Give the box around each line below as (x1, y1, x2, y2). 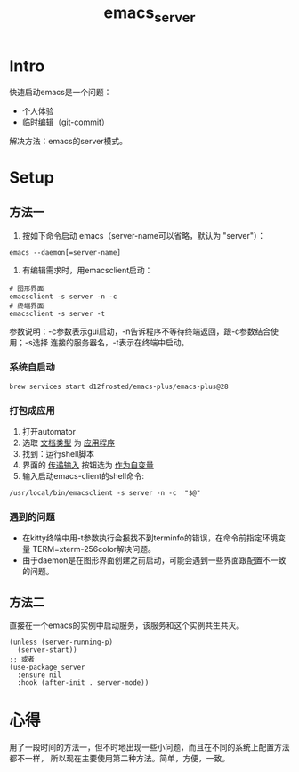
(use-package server (9, 662, 86, 672)
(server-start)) (17, 646, 77, 654)
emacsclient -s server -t (9, 309, 105, 318)
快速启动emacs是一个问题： (9, 86, 112, 97)
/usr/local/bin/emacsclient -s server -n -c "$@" (9, 489, 201, 498)
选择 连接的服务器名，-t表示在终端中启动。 (32, 337, 190, 347)
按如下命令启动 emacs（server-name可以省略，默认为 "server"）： (21, 230, 265, 240)
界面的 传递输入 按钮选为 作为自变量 (21, 459, 154, 470)
